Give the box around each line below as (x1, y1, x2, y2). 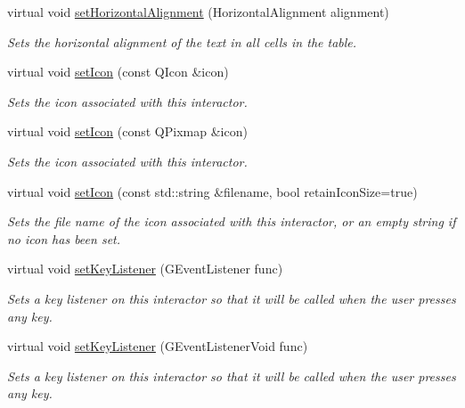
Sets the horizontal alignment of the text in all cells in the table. (7, 32, 357, 51)
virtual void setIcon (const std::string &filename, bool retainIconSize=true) (7, 182, 418, 200)
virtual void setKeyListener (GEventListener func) (7, 259, 283, 278)
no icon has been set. (7, 229, 121, 248)
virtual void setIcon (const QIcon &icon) (7, 62, 229, 81)
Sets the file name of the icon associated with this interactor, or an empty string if (7, 212, 456, 231)
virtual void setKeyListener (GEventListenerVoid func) (7, 337, 308, 355)
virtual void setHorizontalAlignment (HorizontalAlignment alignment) (7, 3, 389, 20)
